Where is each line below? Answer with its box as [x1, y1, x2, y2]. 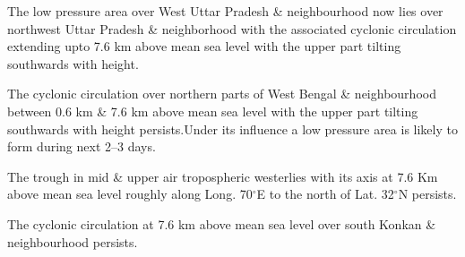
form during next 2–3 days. [7, 137, 156, 156]
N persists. [398, 184, 457, 203]
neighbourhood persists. [7, 232, 138, 251]
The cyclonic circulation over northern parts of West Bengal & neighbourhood [7, 84, 436, 103]
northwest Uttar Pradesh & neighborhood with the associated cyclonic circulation [7, 19, 457, 38]
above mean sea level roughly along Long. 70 [7, 184, 253, 203]
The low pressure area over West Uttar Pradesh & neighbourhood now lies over [7, 2, 443, 20]
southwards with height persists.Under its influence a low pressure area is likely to [7, 119, 458, 138]
